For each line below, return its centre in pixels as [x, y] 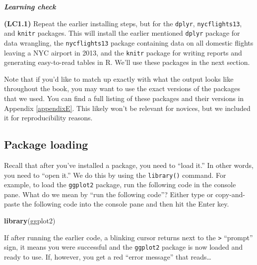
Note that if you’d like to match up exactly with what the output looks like [119, 79]
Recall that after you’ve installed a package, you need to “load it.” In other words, [129, 165]
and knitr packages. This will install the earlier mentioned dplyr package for [122, 33]
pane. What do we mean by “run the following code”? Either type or [109, 194]
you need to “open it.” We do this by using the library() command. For [115, 175]
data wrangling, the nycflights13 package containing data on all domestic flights [129, 42]
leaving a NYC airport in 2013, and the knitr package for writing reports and [123, 52]
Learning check [30, 6]
